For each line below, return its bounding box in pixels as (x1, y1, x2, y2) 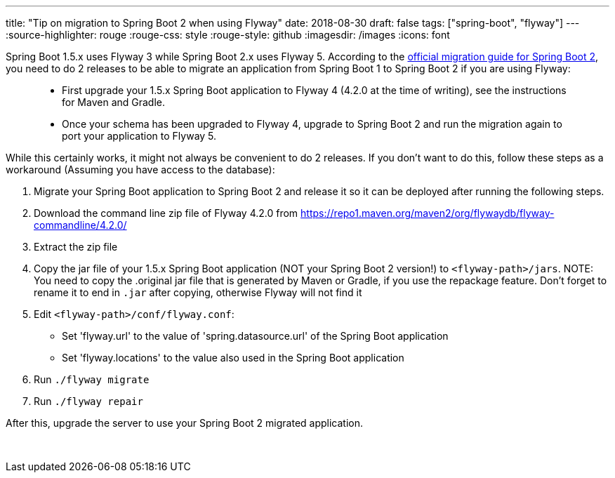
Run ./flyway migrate (34, 373, 150, 385)
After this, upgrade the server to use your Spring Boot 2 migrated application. (6, 417, 364, 429)
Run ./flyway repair (34, 395, 143, 407)
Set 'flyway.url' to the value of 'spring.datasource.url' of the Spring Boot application (62, 330, 449, 342)
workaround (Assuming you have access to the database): (6, 164, 275, 175)
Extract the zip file (34, 241, 118, 253)
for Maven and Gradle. (62, 96, 166, 108)
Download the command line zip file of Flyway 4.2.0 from (34, 207, 298, 219)
